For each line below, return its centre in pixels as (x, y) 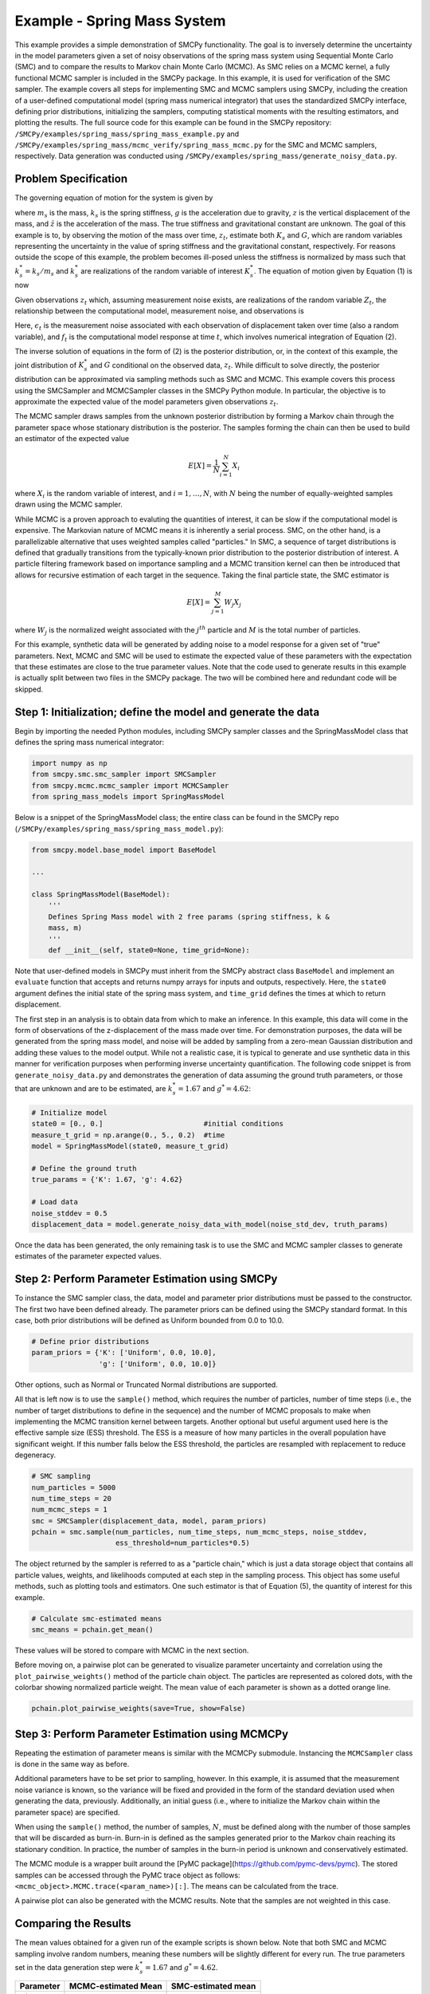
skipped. (29, 689)
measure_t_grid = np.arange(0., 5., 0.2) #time (128, 1135)
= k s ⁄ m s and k (50, 272)
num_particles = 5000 (74, 1487)
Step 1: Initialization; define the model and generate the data (167, 712)
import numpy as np (69, 763)
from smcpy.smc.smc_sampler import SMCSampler (124, 774)
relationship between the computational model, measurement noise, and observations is (159, 311)
